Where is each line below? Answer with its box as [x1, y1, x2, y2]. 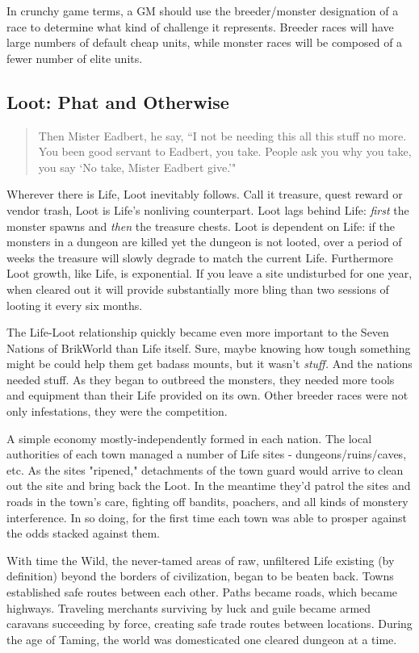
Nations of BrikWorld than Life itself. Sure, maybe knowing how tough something [6, 339, 411, 356]
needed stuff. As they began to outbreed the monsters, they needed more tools [6, 370, 395, 387]
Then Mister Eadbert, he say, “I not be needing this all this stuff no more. [38, 127, 407, 144]
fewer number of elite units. [6, 49, 143, 66]
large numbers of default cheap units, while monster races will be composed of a [6, 34, 403, 51]
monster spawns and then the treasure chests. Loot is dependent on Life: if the [6, 217, 395, 234]
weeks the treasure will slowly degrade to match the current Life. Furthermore [6, 249, 393, 266]
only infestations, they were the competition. [6, 403, 228, 420]
